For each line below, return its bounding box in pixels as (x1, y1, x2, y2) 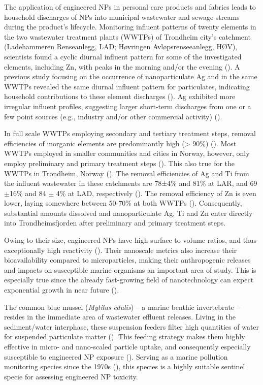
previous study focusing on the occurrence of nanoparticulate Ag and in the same (4, 71, 257, 82)
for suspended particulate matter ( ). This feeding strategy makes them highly (4, 331, 245, 342)
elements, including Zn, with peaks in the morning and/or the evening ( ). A (4, 61, 240, 72)
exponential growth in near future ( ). (4, 284, 119, 295)
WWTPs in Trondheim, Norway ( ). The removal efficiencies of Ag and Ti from (4, 168, 249, 178)
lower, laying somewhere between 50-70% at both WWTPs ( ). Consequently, (4, 198, 242, 208)
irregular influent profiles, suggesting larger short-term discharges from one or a (4, 101, 251, 111)
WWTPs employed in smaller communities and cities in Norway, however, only (4, 148, 250, 158)
